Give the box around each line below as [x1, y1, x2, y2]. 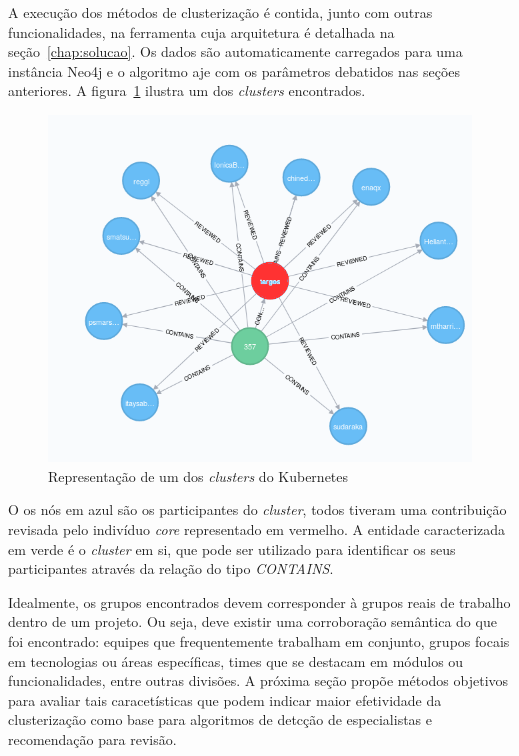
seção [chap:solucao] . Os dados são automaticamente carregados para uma [8, 41, 463, 62]
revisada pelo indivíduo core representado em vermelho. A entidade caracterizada [8, 519, 506, 540]
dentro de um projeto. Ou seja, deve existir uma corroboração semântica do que [8, 611, 497, 632]
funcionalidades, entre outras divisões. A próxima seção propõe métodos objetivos [8, 670, 509, 691]
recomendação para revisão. [8, 729, 177, 750]
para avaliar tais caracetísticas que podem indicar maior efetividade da [8, 689, 442, 710]
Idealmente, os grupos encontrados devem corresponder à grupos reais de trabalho [8, 591, 511, 612]
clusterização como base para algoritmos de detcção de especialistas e [8, 709, 432, 730]
